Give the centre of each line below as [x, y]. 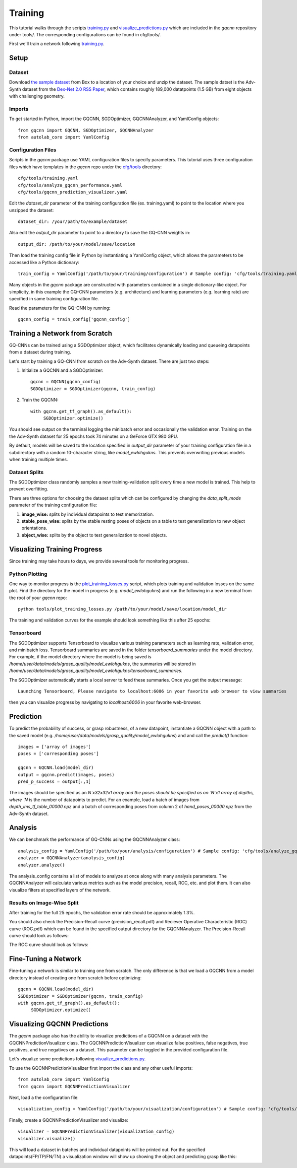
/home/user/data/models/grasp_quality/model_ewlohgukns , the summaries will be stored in [102, 664]
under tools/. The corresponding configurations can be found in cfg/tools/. [85, 34]
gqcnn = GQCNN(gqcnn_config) [66, 382]
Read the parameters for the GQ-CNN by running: [60, 308]
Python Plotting [28, 574]
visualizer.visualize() [47, 1138]
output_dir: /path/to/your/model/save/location [77, 244]
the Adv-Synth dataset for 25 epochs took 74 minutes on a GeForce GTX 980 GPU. [94, 436]
